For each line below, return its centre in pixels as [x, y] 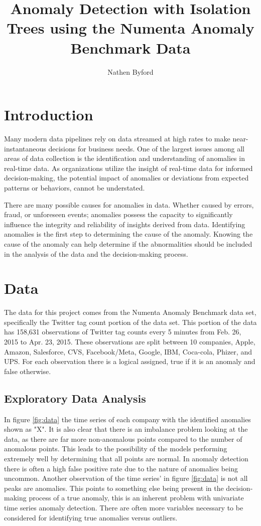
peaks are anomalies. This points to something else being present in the [114, 488]
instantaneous [25, 148]
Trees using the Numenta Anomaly [130, 28]
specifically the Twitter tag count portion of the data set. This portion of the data [130, 322]
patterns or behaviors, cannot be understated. [75, 188]
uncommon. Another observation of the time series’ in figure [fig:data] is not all [126, 478]
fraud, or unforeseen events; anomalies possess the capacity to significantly [118, 214]
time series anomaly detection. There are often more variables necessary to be [124, 507]
